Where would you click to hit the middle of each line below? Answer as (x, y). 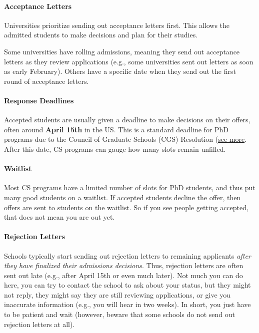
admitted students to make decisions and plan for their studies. (101, 35)
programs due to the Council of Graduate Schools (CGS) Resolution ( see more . (125, 139)
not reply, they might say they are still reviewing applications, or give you (117, 294)
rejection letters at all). (39, 324)
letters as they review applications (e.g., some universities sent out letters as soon (129, 61)
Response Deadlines (39, 100)
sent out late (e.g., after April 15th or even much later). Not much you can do (123, 275)
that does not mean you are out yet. (59, 217)
